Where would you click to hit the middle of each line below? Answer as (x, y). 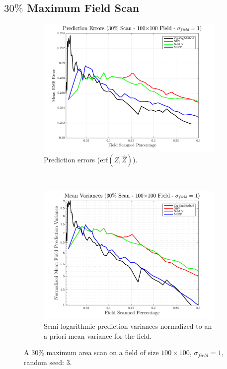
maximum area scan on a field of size (103, 352)
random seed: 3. (48, 362)
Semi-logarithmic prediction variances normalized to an (128, 326)
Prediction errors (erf (76, 160)
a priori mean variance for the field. (98, 335)
